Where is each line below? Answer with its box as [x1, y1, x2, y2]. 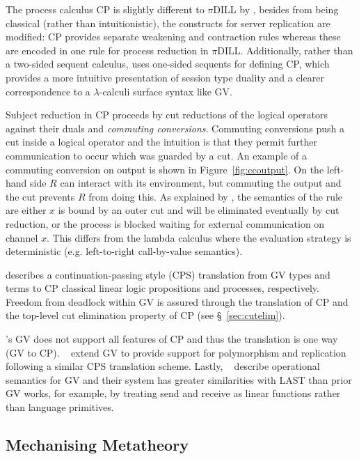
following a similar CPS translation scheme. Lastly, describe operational [6, 359, 320, 373]
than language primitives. [6, 400, 114, 414]
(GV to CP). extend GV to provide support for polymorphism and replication [6, 345, 346, 359]
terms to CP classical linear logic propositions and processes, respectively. [6, 281, 319, 295]
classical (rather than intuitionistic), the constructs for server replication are [6, 15, 330, 30]
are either [6, 203, 47, 217]
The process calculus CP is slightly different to [6, 2, 205, 16]
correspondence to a [6, 84, 90, 98]
